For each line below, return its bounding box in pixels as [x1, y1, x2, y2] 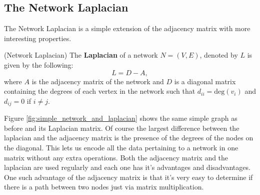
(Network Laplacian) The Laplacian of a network [4, 50, 158, 60]
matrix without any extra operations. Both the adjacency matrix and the [4, 152, 228, 162]
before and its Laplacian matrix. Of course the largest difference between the [4, 122, 239, 133]
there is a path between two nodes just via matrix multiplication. [4, 181, 204, 192]
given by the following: [4, 59, 73, 70]
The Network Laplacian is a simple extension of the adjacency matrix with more [4, 23, 250, 34]
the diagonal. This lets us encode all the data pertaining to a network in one [4, 142, 238, 152]
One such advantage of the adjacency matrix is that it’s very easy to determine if [4, 171, 253, 182]
